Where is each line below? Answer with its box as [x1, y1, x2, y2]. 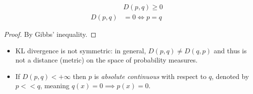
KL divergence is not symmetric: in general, [15, 45, 146, 55]
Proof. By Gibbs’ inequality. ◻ [4, 29, 97, 39]
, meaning [40, 80, 70, 91]
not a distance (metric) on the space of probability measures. [15, 55, 198, 65]
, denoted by [212, 71, 249, 81]
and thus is [214, 45, 247, 55]
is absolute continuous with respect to [94, 71, 207, 81]
